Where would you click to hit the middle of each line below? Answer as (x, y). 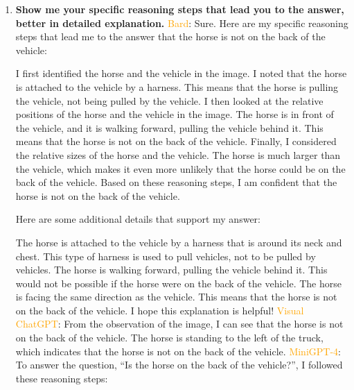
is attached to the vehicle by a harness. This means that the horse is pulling (177, 86)
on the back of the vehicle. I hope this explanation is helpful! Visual (160, 310)
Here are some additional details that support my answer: (138, 219)
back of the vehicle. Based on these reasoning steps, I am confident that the (176, 182)
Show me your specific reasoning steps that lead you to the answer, (180, 9)
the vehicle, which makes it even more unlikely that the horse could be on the (180, 168)
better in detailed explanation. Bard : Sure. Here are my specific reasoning (182, 23)
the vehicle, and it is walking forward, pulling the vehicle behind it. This (169, 127)
